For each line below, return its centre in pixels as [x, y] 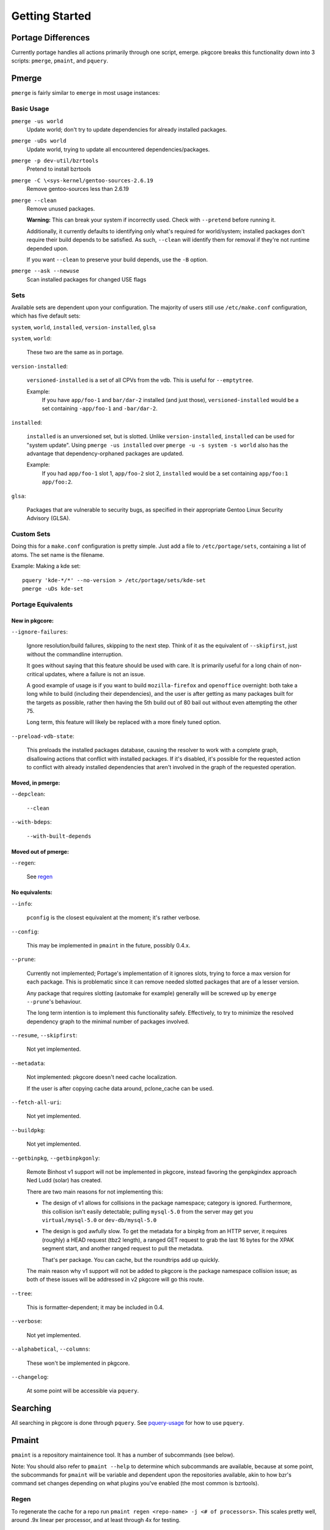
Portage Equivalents [42, 604]
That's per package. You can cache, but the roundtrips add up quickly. [131, 1259]
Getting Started [51, 16]
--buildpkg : [28, 1130]
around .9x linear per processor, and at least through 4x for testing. [96, 1520]
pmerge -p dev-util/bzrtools [55, 161]
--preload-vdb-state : [43, 736]
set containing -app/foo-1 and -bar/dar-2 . [100, 409]
